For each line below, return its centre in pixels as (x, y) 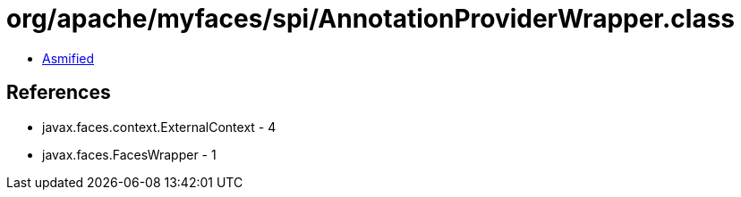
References (59, 93)
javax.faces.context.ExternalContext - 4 (159, 127)
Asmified (68, 58)
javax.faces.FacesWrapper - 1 (129, 154)
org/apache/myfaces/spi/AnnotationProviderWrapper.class (371, 19)
